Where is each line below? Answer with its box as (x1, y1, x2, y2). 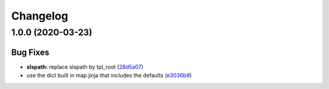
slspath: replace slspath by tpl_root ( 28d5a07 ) (26, 63, 144, 70)
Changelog (11, 9, 68, 23)
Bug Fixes (11, 47, 50, 57)
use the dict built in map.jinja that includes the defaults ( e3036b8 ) (26, 72, 192, 79)
